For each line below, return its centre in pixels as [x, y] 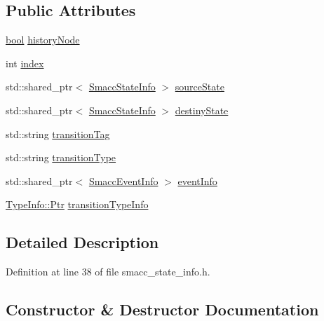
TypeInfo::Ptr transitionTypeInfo [77, 204]
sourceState [200, 87]
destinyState [202, 110]
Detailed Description [82, 242]
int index [25, 63]
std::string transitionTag [58, 134]
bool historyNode [43, 40]
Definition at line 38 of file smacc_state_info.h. [108, 272]
